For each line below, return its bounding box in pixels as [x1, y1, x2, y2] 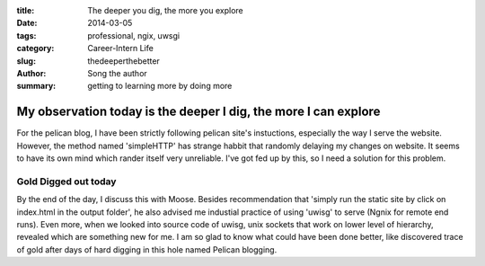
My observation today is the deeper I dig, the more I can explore [16, 104, 381, 120]
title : [16, 5, 35, 15]
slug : [16, 55, 36, 66]
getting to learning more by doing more [87, 81, 233, 92]
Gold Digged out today [16, 175, 117, 188]
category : [16, 43, 55, 54]
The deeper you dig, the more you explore [87, 5, 243, 15]
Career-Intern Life [87, 43, 154, 54]
